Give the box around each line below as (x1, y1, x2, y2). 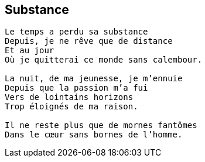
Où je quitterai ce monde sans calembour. (5, 55, 203, 65)
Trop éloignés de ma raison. (5, 102, 138, 112)
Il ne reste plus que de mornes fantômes (5, 120, 197, 130)
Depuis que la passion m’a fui (5, 83, 148, 93)
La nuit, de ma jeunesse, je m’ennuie (5, 74, 183, 84)
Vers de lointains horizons (5, 92, 134, 102)
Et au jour (5, 46, 54, 56)
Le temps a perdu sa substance (5, 27, 148, 37)
